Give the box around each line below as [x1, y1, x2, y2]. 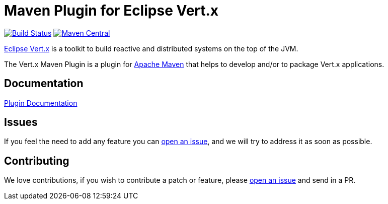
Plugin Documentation [4, 98, 77, 107]
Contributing [4, 154, 69, 167]
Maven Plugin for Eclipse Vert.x [4, 2, 219, 19]
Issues [4, 116, 38, 129]
